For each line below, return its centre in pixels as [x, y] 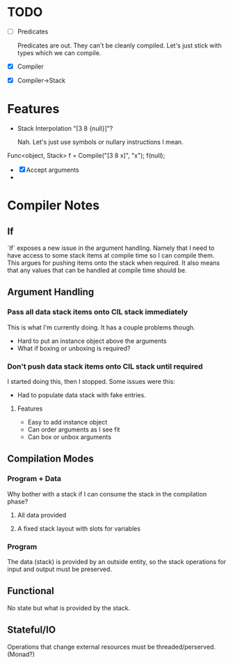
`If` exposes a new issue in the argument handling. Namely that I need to [111, 248]
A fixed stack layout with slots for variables [79, 529]
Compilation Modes [50, 459]
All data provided [42, 515]
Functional [31, 591]
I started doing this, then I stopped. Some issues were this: [91, 382]
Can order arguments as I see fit [74, 429]
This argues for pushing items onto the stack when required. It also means [114, 263]
